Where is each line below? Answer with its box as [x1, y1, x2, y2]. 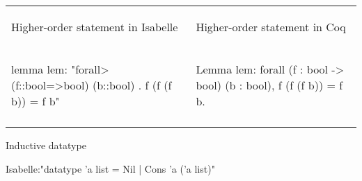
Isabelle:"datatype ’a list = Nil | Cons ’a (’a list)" [6, 161, 215, 175]
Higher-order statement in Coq [196, 19, 346, 35]
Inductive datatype [6, 138, 86, 152]
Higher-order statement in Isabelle [11, 19, 178, 35]
